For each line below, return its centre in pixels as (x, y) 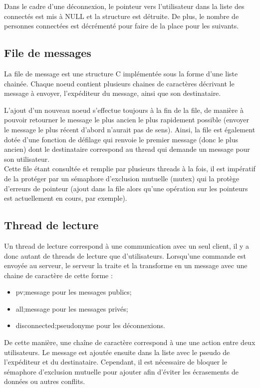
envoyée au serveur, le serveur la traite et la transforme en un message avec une (126, 265)
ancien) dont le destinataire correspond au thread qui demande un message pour (127, 149)
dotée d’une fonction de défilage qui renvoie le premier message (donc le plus (121, 139)
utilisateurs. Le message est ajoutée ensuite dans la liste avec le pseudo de (117, 352)
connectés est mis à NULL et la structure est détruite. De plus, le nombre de (122, 16)
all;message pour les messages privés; (72, 308)
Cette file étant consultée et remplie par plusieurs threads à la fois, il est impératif (130, 169)
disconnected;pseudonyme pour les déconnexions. (90, 325)
